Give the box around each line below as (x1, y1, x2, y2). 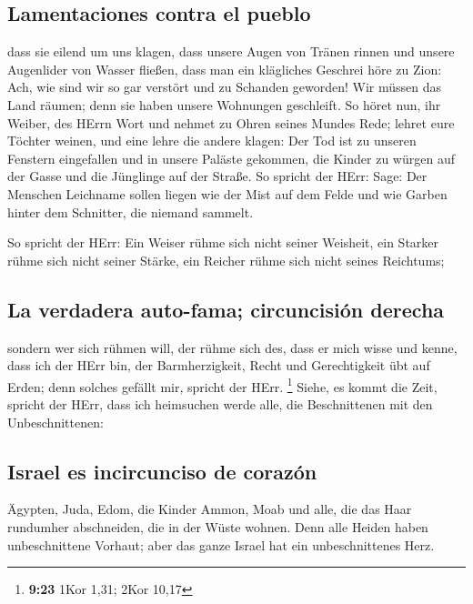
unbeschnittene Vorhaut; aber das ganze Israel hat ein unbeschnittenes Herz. (7, 535, 435, 554)
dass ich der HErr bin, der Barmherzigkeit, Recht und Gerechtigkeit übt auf (7, 356, 430, 375)
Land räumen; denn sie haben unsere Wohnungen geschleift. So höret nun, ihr (7, 95, 441, 114)
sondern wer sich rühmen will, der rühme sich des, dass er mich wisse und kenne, (7, 337, 458, 357)
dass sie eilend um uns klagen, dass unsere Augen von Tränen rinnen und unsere (7, 42, 455, 61)
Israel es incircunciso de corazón (7, 457, 317, 485)
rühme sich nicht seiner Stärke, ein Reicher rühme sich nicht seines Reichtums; (7, 250, 445, 269)
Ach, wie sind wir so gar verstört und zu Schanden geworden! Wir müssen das (7, 77, 442, 96)
